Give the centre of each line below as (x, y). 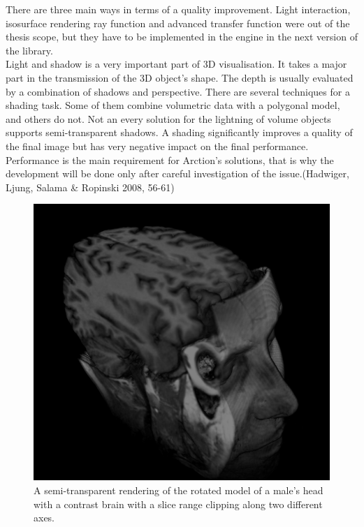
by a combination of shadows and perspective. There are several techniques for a (178, 91)
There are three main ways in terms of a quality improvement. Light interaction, (178, 9)
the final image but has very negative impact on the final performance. (157, 146)
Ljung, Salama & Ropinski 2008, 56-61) (90, 187)
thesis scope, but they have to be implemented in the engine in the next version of (182, 37)
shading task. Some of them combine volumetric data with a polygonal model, (173, 105)
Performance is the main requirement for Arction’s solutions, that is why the (170, 159)
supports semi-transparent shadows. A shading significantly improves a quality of (179, 132)
